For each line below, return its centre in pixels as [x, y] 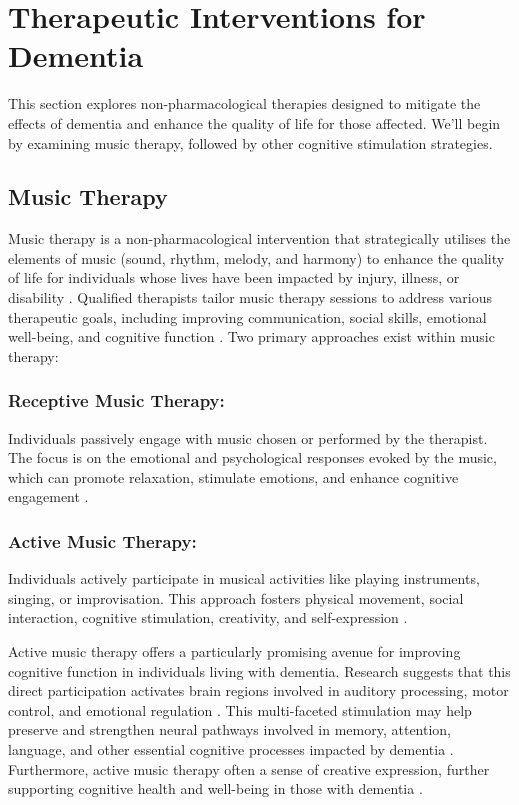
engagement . [48, 496]
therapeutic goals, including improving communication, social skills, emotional [247, 316]
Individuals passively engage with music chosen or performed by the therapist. [248, 437]
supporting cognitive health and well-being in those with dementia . [215, 788]
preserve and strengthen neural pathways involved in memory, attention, [230, 729]
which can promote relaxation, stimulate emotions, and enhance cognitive [233, 476]
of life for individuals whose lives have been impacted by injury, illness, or [234, 277]
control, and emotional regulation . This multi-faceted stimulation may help [240, 709]
